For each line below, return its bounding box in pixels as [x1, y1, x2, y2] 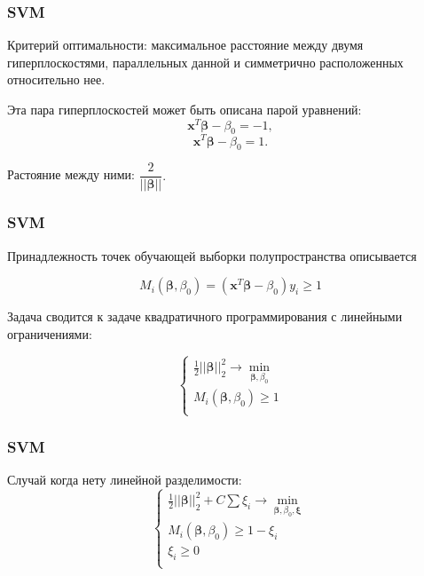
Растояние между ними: [7, 165, 135, 184]
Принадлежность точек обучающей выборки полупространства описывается [7, 246, 417, 264]
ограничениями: [7, 324, 92, 343]
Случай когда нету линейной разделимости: [7, 469, 242, 488]
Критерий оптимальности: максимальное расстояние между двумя [7, 36, 364, 54]
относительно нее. [7, 70, 106, 89]
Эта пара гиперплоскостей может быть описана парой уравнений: [7, 100, 362, 118]
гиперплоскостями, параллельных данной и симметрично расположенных [7, 52, 404, 71]
